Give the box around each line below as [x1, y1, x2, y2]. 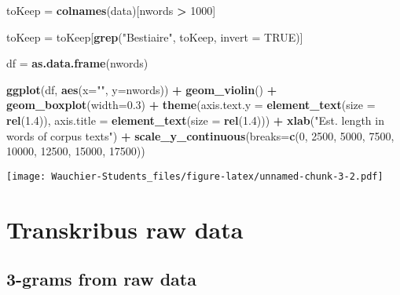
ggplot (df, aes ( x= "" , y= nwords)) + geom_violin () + [6, 81, 277, 97]
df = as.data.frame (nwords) [6, 55, 149, 71]
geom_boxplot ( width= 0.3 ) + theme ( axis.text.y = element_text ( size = [6, 97, 376, 113]
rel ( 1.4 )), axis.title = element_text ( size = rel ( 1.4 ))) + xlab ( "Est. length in [6, 111, 384, 128]
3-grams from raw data [6, 267, 196, 291]
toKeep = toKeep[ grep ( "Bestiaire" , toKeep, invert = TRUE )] [6, 28, 303, 45]
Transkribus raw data [6, 213, 244, 245]
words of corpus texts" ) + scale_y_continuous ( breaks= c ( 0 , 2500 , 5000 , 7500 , [6, 127, 394, 144]
